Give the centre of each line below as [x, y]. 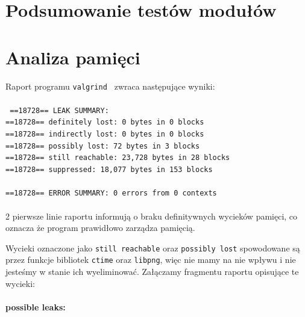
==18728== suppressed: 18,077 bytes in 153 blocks [109, 170]
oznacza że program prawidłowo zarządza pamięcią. [100, 228]
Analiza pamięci [73, 57]
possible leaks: [36, 306]
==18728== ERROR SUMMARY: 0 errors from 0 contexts [111, 193]
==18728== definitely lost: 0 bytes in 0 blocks [105, 122]
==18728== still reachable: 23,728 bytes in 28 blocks [118, 158]
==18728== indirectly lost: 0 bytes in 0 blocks [105, 134]
